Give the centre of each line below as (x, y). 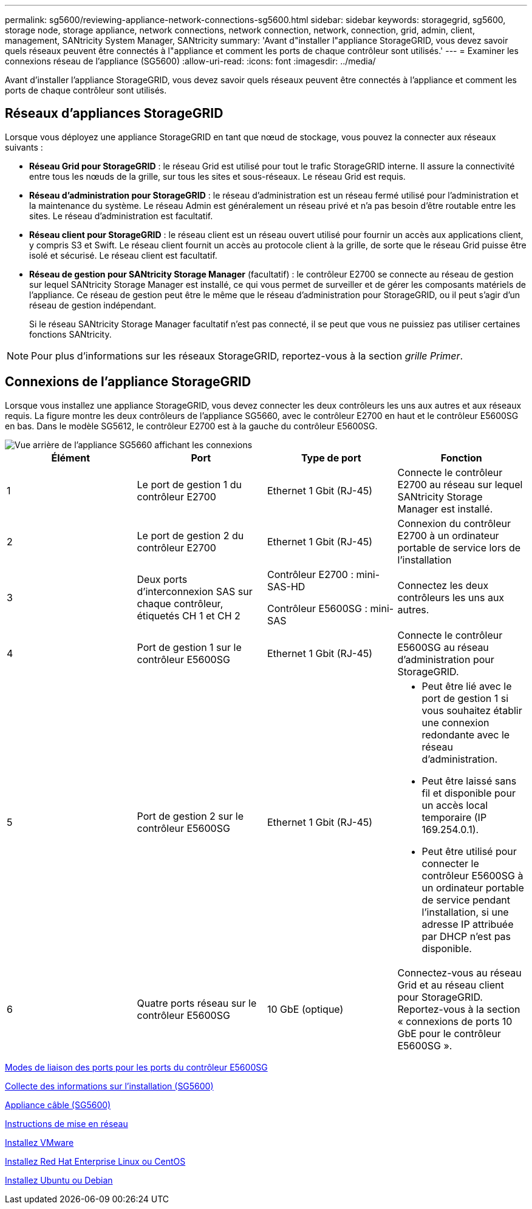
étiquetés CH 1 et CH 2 (189, 615)
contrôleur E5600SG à (472, 875)
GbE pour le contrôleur (449, 1033)
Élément (71, 458)
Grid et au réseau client (451, 985)
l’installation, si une (465, 912)
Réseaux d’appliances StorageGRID (114, 114)
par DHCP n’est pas (466, 936)
